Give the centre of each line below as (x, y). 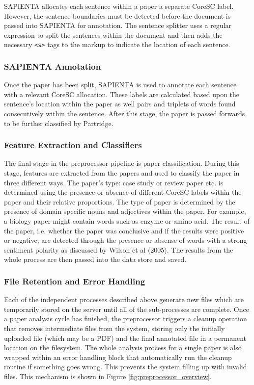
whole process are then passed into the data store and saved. (95, 259)
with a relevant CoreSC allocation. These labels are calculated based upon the (122, 94)
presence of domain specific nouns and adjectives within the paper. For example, (125, 211)
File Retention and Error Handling (75, 281)
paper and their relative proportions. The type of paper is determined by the (120, 201)
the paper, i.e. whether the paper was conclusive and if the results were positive (124, 230)
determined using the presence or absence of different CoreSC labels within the (123, 192)
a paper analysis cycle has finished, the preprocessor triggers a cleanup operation (126, 319)
